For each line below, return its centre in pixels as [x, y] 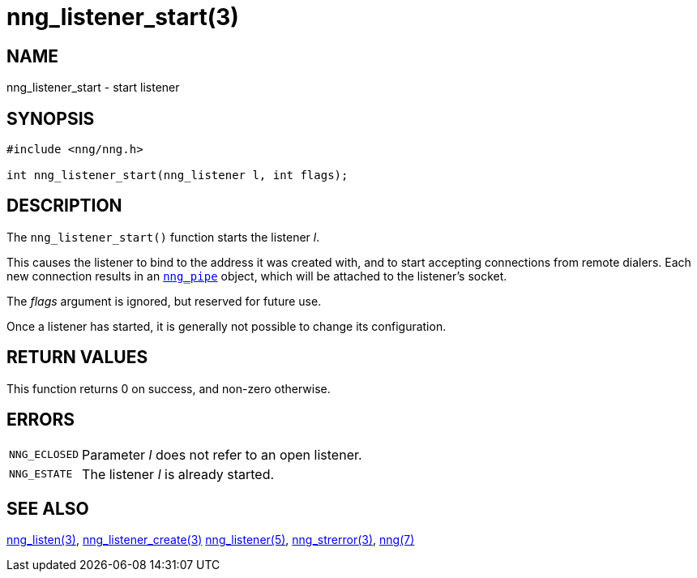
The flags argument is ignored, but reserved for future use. [164, 301]
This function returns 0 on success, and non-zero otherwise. [169, 388]
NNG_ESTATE [41, 474]
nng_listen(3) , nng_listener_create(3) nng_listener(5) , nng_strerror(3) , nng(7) [211, 540]
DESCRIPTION [64, 206]
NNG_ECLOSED [44, 455]
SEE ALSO [48, 508]
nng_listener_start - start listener [93, 88]
